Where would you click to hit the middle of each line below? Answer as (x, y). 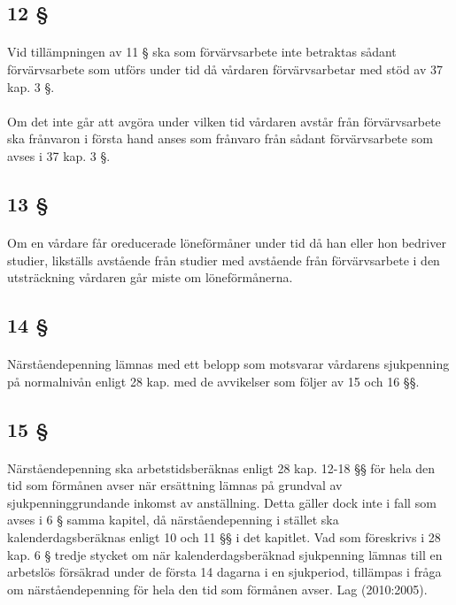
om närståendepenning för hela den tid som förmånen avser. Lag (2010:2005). (217, 589)
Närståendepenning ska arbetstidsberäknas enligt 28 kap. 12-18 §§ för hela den (221, 467)
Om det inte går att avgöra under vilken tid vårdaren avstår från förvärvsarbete (224, 121)
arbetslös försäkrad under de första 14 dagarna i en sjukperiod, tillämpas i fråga (224, 572)
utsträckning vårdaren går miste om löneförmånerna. (150, 277)
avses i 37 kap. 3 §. (59, 155)
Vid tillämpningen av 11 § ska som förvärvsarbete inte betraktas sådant (202, 52)
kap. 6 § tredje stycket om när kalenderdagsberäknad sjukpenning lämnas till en (225, 554)
